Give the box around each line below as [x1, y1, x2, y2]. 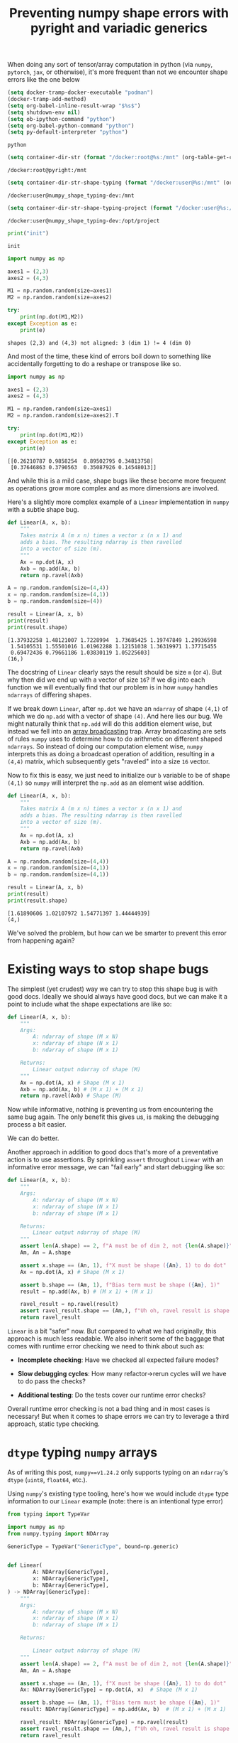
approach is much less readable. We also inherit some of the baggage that [7, 1334, 225, 1343]
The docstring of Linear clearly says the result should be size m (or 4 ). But [7, 667, 222, 676]
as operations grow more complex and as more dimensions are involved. [7, 483, 220, 492]
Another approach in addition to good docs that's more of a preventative [7, 1148, 219, 1157]
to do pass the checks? [17, 1377, 86, 1385]
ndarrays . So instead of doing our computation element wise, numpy [7, 741, 203, 751]
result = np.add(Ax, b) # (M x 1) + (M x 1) [20, 1288, 154, 1295]
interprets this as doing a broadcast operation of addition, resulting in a [7, 749, 215, 758]
